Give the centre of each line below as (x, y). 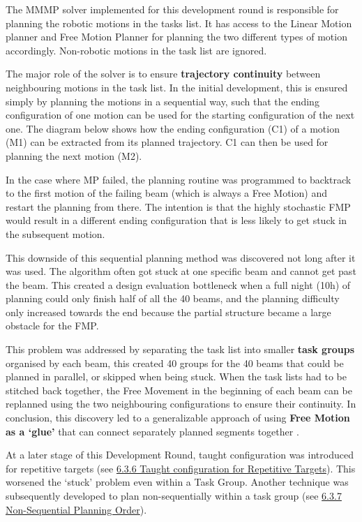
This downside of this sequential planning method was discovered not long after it (181, 257)
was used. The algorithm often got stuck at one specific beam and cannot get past (181, 271)
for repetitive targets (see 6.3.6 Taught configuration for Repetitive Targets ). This (181, 468)
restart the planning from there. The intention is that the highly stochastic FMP (178, 206)
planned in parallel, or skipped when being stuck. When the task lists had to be (176, 376)
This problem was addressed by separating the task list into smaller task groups (180, 349)
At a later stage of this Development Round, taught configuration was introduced (180, 455)
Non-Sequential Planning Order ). (76, 509)
